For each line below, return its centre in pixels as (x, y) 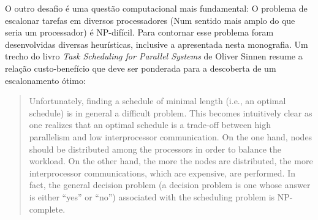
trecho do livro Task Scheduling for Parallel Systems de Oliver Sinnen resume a (154, 56)
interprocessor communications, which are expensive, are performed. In (162, 173)
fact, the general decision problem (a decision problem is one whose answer (170, 185)
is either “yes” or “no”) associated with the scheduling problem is (152, 196)
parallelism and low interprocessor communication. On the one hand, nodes (171, 136)
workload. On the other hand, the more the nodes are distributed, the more (171, 161)
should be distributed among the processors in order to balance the (155, 149)
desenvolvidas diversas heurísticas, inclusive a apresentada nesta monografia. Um (157, 44)
